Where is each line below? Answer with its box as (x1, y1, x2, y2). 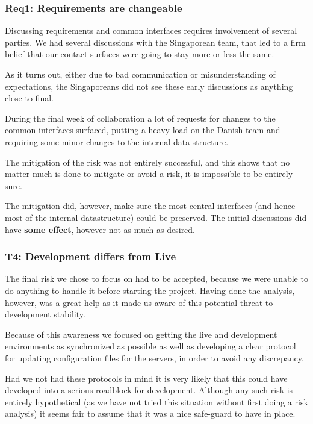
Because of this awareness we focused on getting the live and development (5, 328, 277, 340)
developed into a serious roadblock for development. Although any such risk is (5, 384, 293, 396)
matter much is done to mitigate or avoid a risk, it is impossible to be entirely (5, 167, 293, 180)
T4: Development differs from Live (5, 249, 176, 264)
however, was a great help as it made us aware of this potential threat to (5, 296, 273, 308)
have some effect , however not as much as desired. (5, 223, 196, 235)
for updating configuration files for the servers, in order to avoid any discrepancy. (5, 351, 304, 364)
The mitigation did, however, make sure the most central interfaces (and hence (5, 199, 296, 212)
